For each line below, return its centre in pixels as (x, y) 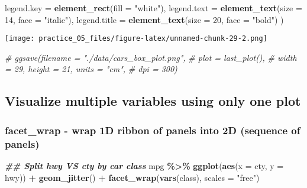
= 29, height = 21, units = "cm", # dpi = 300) (91, 69)
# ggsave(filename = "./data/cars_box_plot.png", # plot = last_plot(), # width (151, 57)
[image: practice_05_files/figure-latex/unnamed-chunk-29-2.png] (136, 39)
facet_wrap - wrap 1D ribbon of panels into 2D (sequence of (153, 130)
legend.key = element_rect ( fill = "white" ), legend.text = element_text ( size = (153, 8)
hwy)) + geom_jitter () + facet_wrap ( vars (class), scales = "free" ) (132, 177)
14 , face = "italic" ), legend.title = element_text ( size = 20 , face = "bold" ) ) (144, 19)
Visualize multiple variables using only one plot (153, 101)
